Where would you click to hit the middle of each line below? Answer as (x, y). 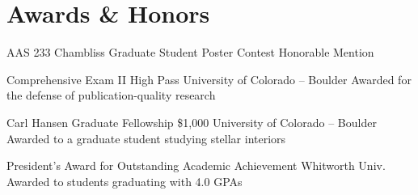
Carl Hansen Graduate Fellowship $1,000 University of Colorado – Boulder (192, 122)
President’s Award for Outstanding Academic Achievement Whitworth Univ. (196, 165)
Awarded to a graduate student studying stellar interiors (146, 138)
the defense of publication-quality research (111, 95)
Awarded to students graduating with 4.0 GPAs (125, 181)
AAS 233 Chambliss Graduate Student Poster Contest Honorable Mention (190, 52)
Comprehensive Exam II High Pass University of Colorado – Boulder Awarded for (209, 79)
